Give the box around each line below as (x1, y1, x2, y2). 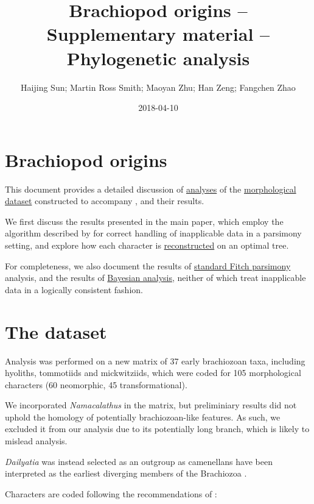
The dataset (5, 319, 107, 344)
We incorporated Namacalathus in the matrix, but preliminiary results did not (5, 399, 297, 411)
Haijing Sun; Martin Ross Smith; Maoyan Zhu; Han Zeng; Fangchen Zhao (21, 80, 296, 93)
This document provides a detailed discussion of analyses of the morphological (5, 182, 296, 195)
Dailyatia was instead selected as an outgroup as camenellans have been (5, 455, 273, 467)
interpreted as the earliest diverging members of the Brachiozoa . (5, 467, 247, 480)
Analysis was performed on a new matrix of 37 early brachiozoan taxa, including (5, 354, 305, 367)
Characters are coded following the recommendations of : (5, 487, 217, 500)
